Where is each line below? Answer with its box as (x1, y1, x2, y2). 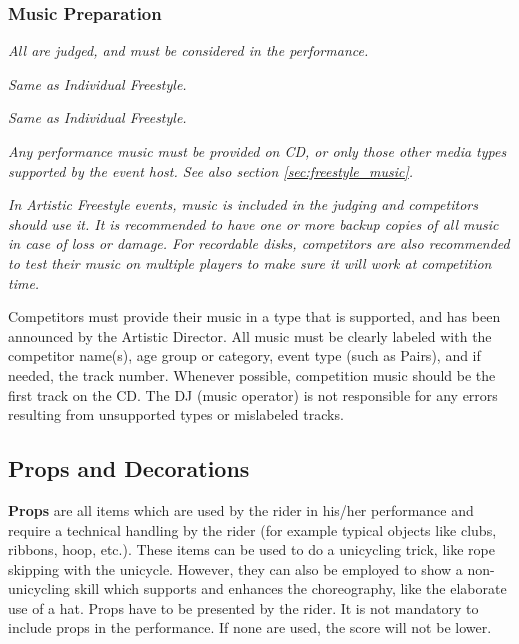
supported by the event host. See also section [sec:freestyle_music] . (8, 160, 414, 181)
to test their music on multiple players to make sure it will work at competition (8, 252, 492, 273)
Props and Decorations (8, 453, 250, 484)
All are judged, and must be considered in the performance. (8, 40, 369, 61)
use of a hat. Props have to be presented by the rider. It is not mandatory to (8, 597, 479, 618)
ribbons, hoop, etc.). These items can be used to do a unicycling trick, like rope (8, 539, 495, 560)
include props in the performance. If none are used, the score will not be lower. (8, 617, 492, 638)
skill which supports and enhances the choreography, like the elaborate (74, 578, 507, 599)
